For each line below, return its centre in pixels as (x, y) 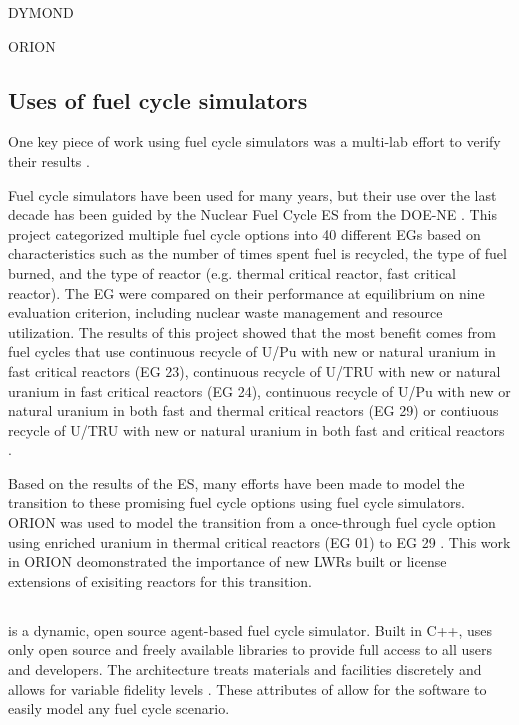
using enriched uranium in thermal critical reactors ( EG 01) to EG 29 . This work (259, 541)
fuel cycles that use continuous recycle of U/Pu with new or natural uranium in (252, 351)
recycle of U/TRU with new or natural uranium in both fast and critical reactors (256, 429)
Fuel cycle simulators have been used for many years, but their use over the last (252, 194)
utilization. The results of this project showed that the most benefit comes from (252, 331)
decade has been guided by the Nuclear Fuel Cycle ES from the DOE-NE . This (252, 214)
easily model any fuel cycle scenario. (119, 708)
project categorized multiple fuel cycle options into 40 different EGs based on (244, 233)
